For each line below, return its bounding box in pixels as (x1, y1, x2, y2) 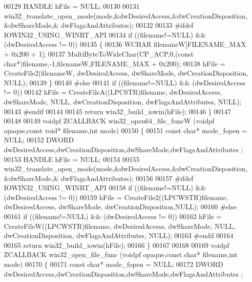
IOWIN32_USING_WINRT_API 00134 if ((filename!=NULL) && (4, 29, 206, 40)
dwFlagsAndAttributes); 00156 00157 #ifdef (61, 173, 193, 183)
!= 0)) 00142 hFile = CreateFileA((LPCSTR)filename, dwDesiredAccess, (4, 87, 222, 97)
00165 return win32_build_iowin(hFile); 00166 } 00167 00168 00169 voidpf (4, 240, 230, 250)
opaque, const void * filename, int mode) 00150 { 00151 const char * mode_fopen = (4, 125, 248, 135)
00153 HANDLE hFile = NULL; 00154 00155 (4, 154, 140, 164)
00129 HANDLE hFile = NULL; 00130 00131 (4, 1, 140, 11)
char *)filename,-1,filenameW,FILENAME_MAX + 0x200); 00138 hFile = (4, 58, 226, 68)
